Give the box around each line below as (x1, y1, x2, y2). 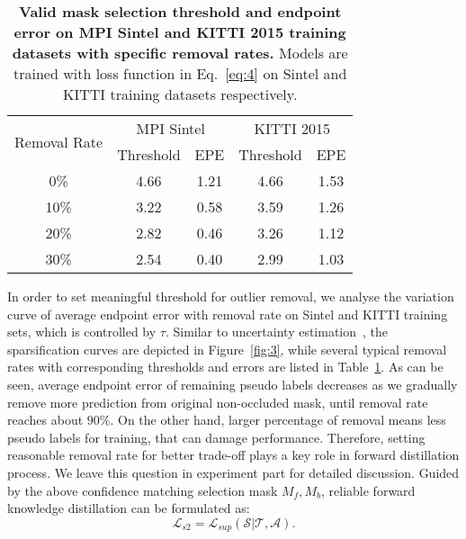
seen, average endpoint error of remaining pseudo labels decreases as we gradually (7, 374, 458, 393)
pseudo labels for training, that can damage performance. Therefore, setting (7, 427, 426, 446)
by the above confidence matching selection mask (7, 481, 278, 499)
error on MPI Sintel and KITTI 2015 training (13, 22, 346, 42)
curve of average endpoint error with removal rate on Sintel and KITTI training (7, 304, 448, 323)
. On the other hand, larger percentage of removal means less (110, 410, 446, 429)
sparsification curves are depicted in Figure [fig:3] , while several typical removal (7, 339, 447, 358)
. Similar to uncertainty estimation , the (165, 322, 389, 341)
